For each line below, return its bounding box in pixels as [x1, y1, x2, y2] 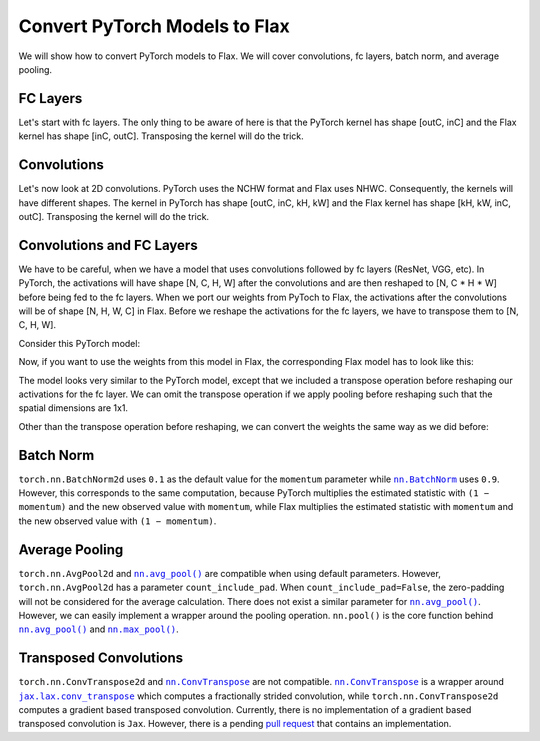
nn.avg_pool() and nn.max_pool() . [18, 623, 179, 635]
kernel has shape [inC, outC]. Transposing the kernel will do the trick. [18, 130, 304, 142]
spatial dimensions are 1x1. [18, 402, 129, 414]
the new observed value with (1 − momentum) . [18, 515, 217, 527]
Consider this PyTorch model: [18, 337, 140, 349]
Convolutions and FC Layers [18, 236, 199, 254]
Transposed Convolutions [18, 650, 184, 667]
